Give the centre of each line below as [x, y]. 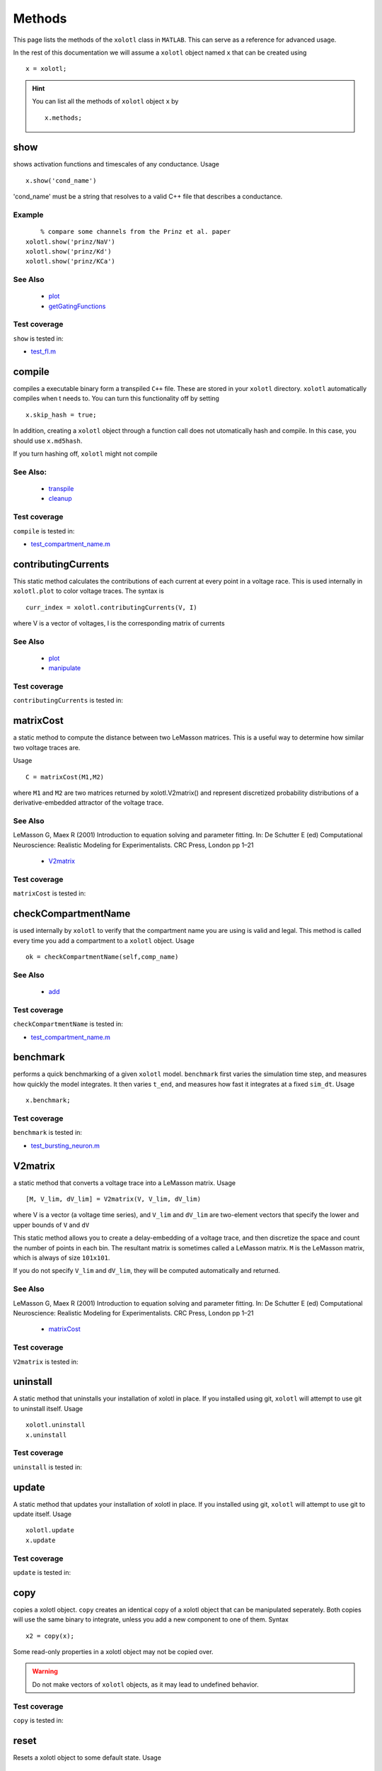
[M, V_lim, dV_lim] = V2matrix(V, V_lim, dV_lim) [114, 1199]
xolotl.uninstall [56, 1425]
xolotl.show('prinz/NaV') [71, 242]
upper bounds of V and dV [51, 1225]
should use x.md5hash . [48, 441]
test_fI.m [44, 351]
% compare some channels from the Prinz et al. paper [135, 232]
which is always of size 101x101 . [62, 1258]
